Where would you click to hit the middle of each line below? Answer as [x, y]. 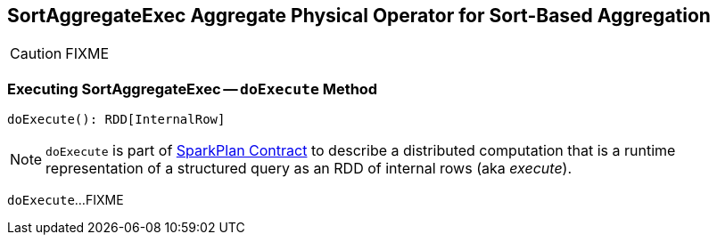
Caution [36, 54]
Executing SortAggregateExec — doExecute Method [193, 89]
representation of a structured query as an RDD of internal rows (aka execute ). [309, 169]
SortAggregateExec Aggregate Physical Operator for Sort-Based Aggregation [359, 16]
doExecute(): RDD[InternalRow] [116, 120]
